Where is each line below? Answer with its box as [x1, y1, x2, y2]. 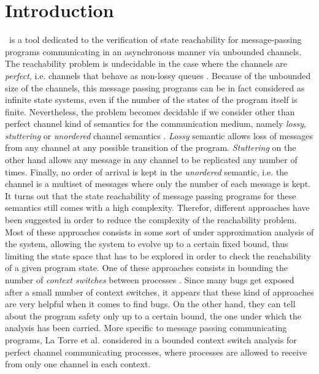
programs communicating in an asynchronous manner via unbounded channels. [5, 45, 302, 58]
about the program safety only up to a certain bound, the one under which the [5, 309, 301, 322]
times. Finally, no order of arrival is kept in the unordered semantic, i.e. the [5, 165, 288, 178]
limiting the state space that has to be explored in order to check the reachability [5, 249, 311, 262]
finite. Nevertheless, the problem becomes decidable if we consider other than [5, 105, 295, 118]
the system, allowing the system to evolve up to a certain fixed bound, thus [5, 237, 288, 250]
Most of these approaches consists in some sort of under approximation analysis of [5, 225, 314, 238]
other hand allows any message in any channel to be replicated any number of [5, 153, 298, 166]
